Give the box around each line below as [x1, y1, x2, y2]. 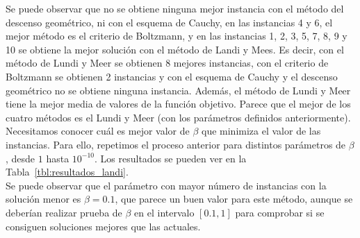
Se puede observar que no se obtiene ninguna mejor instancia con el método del [6, 1, 344, 15]
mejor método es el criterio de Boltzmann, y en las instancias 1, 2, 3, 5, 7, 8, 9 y [6, 28, 347, 43]
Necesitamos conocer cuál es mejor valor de [6, 124, 190, 138]
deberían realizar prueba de [6, 205, 122, 219]
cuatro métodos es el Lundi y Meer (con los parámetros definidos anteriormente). [6, 110, 351, 124]
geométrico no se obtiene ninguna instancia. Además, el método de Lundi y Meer [6, 83, 351, 97]
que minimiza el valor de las [201, 124, 321, 138]
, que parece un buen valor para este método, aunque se [115, 192, 353, 206]
